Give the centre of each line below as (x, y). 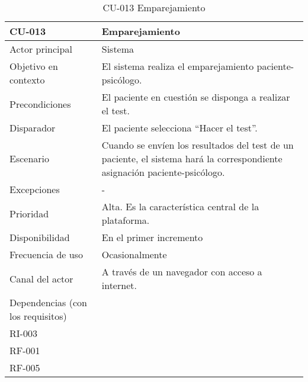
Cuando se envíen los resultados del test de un (198, 145)
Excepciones (35, 189)
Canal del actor (41, 278)
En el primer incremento (152, 237)
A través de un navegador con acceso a (182, 272)
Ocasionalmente (134, 254)
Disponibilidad (40, 237)
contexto (27, 80)
